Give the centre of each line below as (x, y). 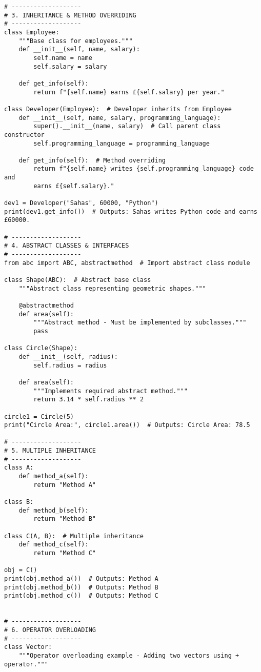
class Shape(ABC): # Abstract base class (78, 280)
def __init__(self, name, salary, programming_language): (120, 118)
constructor (24, 135)
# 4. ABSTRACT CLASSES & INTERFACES (67, 246)
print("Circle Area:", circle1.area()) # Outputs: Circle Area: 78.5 (127, 425)
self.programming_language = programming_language (122, 143)
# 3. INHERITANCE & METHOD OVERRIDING (70, 15)
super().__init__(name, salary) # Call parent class (127, 126)
